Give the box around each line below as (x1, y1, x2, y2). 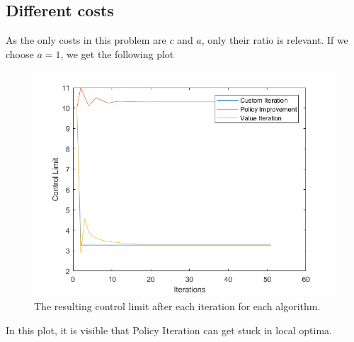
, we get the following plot (60, 46, 174, 61)
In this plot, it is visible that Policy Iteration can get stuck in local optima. (6, 322, 332, 337)
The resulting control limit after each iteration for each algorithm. (34, 298, 321, 313)
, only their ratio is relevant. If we (201, 33, 348, 47)
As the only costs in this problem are (6, 33, 166, 47)
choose (6, 46, 34, 61)
